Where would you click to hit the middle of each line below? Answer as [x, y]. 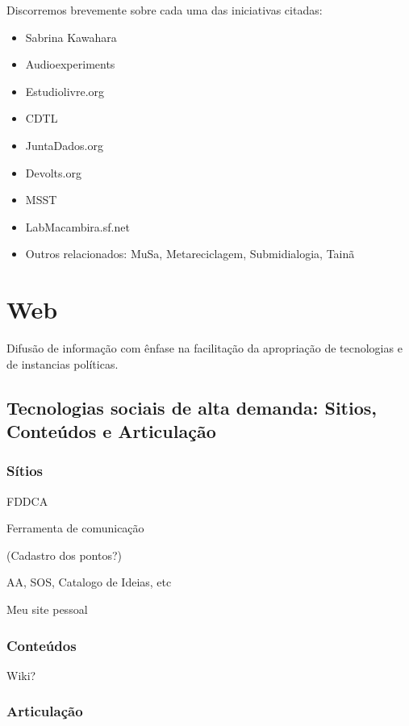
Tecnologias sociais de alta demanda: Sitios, [192, 407]
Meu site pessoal [47, 609]
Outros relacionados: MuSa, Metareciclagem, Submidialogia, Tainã [190, 254]
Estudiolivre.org [65, 91]
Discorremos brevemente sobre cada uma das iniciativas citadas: [165, 10]
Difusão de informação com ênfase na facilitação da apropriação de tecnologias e [204, 348]
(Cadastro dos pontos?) [64, 555]
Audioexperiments [70, 64]
